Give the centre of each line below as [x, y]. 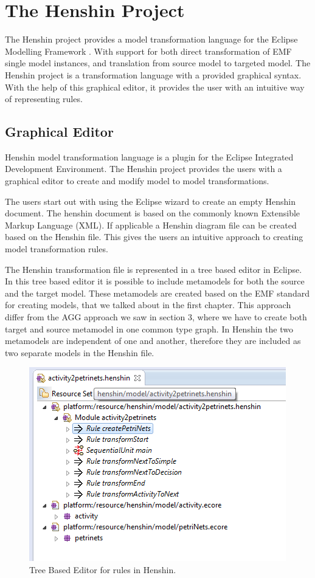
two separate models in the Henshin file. [80, 352]
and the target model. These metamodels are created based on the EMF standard [157, 293]
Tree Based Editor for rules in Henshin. [103, 569]
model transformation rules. [57, 249]
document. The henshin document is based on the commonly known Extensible [153, 213]
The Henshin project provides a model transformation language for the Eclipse [151, 39]
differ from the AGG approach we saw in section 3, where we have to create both [156, 317]
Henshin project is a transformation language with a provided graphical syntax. [153, 74]
